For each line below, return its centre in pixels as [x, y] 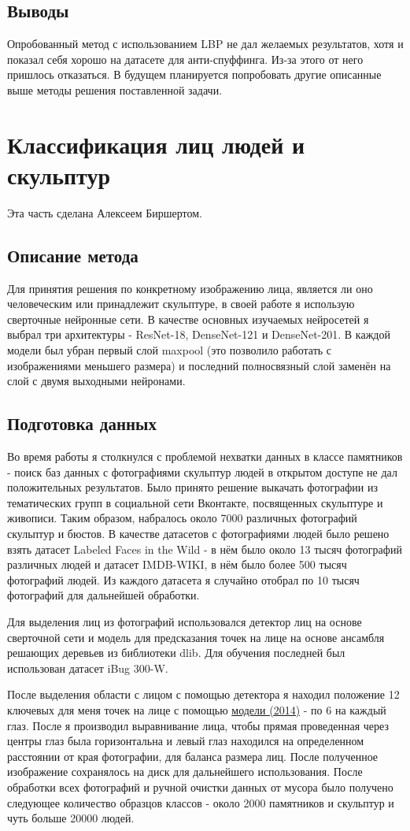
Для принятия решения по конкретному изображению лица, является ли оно [190, 288]
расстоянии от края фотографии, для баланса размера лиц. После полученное [193, 756]
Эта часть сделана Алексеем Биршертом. [105, 212]
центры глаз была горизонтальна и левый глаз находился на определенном [186, 741]
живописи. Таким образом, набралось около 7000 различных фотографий [182, 518]
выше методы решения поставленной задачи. [115, 89]
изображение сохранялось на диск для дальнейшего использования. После [185, 772]
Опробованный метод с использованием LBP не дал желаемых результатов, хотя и [205, 44]
